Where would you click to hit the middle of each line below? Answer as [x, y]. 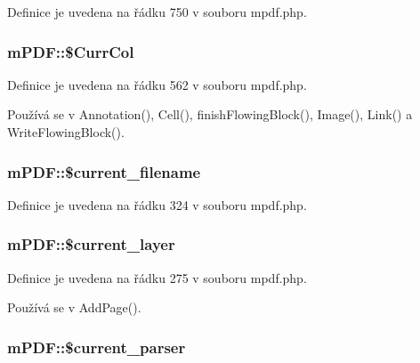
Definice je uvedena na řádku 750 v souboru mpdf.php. [157, 12]
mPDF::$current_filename [104, 171]
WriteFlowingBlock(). [66, 132]
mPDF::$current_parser [97, 347]
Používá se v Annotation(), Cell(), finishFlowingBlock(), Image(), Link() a [210, 114]
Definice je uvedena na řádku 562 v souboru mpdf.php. [157, 84]
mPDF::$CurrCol [71, 51]
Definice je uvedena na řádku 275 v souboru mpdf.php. [157, 277]
